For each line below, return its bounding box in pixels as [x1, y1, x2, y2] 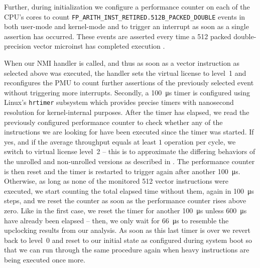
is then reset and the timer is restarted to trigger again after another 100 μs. [4, 166, 240, 176]
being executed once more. [4, 254, 85, 264]
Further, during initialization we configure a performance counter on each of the [4, 2, 250, 12]
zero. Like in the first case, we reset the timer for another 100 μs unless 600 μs [4, 205, 247, 215]
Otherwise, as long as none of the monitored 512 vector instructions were [4, 176, 228, 186]
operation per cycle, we [164, 136, 236, 147]
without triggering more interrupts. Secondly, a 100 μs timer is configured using [4, 87, 250, 97]
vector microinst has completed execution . [33, 41, 165, 51]
